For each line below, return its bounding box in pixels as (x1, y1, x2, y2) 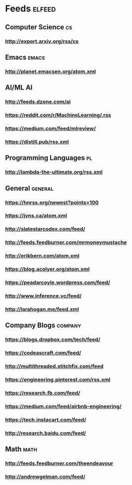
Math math (5, 445, 37, 454)
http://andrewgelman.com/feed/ (5, 473, 85, 480)
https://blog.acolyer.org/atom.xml (5, 266, 90, 273)
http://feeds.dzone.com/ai (5, 98, 71, 105)
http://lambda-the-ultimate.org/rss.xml (5, 169, 103, 176)
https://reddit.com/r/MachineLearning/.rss (5, 112, 112, 119)
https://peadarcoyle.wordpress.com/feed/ (5, 279, 110, 286)
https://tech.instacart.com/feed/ (5, 416, 86, 423)
